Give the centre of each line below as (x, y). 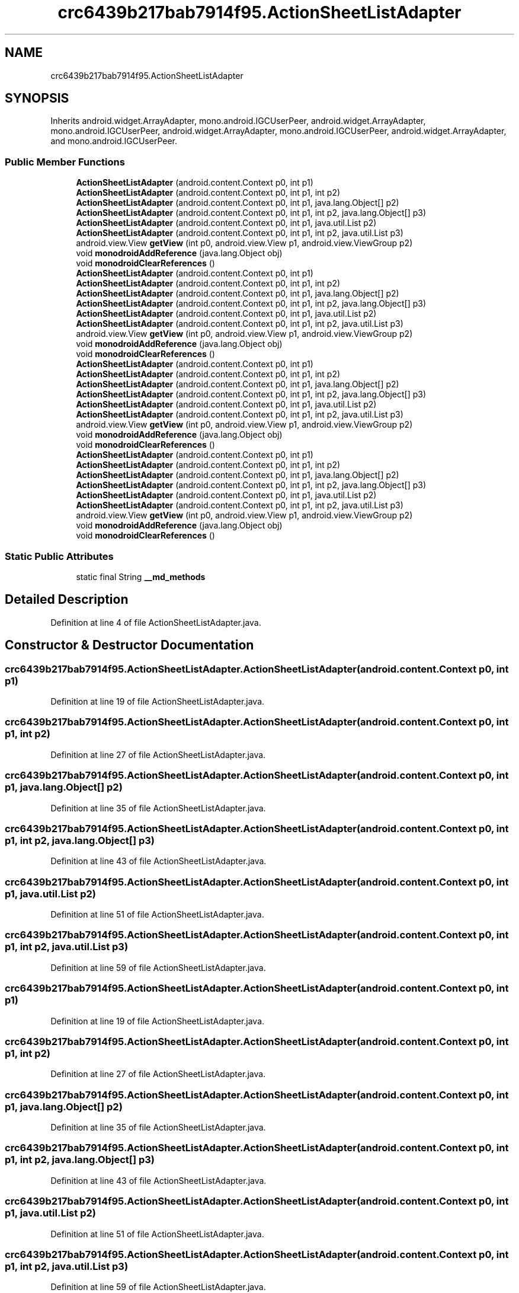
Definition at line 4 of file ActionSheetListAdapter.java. (156, 622)
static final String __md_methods (141, 577)
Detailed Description (67, 600)
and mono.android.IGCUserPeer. (114, 141)
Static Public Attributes (59, 556)
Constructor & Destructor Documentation (129, 645)
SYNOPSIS (37, 98)
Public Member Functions (65, 162)
